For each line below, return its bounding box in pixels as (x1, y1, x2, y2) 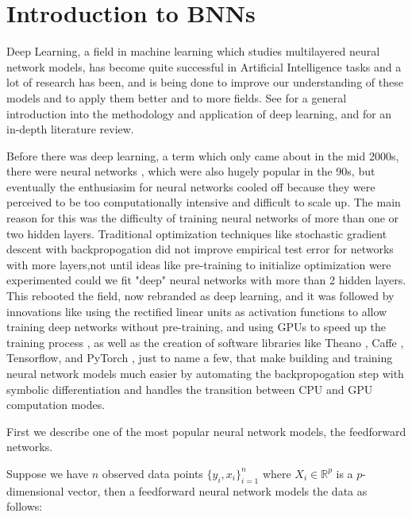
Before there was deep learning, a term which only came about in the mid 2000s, (6, 147, 399, 164)
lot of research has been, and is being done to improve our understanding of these (6, 74, 403, 91)
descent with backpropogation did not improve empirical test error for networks (6, 241, 394, 257)
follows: (6, 498, 43, 515)
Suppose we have (6, 465, 89, 481)
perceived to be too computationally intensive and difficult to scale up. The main (6, 194, 401, 210)
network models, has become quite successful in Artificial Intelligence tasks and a (6, 58, 402, 75)
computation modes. (6, 396, 106, 413)
